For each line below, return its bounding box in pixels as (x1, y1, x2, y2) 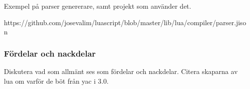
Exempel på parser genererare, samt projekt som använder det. (4, 1, 191, 11)
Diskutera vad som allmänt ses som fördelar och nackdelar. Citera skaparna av (4, 66, 238, 76)
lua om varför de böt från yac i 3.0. (4, 75, 109, 86)
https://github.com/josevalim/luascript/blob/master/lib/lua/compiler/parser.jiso (4, 17, 246, 27)
